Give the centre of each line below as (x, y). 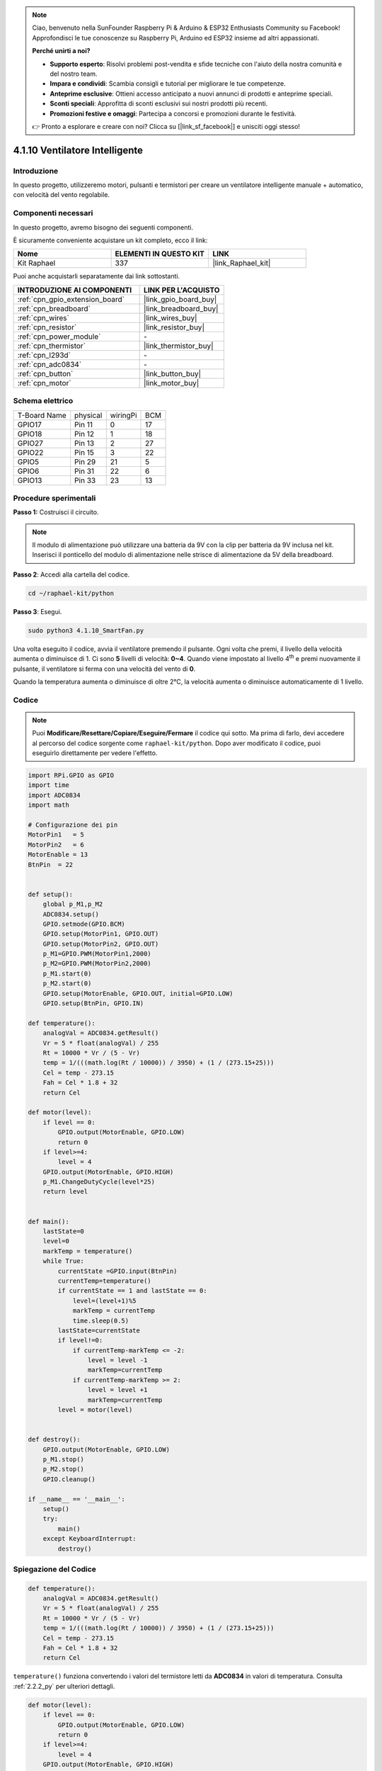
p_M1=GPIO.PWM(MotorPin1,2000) (97, 954)
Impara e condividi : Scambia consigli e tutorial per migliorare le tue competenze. (168, 84)
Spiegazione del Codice (55, 1569)
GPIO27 (30, 443)
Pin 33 (85, 480)
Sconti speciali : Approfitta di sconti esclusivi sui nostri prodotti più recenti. (159, 103)
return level (65, 1192)
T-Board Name (42, 415)
